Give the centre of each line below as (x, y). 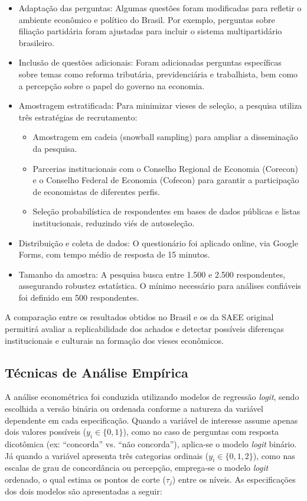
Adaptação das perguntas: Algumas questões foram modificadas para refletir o (160, 8)
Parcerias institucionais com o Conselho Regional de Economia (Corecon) (165, 168)
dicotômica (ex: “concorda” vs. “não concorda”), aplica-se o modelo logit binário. (151, 444)
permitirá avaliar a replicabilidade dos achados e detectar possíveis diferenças (144, 329)
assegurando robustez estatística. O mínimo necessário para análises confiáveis (160, 286)
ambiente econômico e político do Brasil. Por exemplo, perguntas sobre (147, 19)
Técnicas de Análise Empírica (97, 372)
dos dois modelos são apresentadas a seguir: (84, 491)
